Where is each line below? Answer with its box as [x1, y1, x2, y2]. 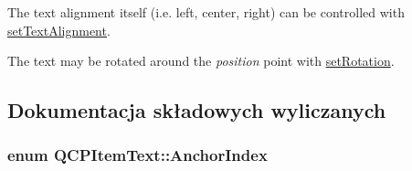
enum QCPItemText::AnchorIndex [7, 144, 268, 166]
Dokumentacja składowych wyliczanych [7, 96, 386, 124]
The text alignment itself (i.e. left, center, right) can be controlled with [7, 3, 405, 21]
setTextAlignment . [7, 20, 111, 39]
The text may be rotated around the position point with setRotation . [7, 51, 395, 70]
